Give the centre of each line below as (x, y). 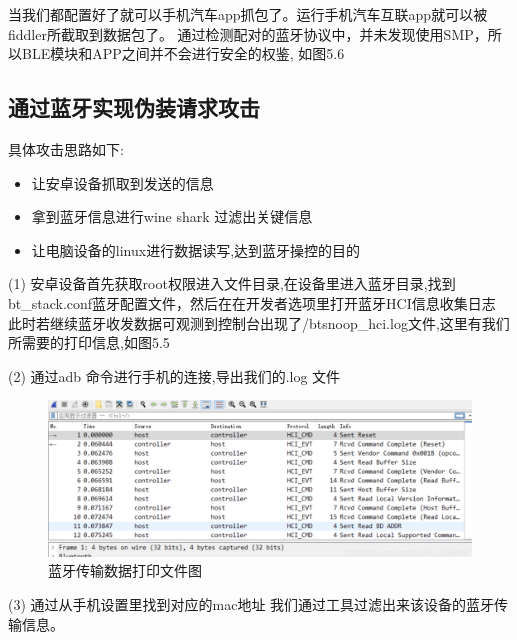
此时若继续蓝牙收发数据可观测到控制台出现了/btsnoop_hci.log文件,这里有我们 (259, 322)
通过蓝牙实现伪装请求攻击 (134, 107)
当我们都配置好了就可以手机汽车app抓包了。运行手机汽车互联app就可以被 (248, 14)
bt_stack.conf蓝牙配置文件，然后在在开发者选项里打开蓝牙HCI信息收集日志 (252, 302)
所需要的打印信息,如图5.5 (89, 342)
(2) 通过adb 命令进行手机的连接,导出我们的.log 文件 (174, 375)
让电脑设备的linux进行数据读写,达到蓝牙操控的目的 (196, 249)
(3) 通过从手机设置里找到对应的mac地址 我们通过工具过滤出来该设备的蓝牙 (251, 604)
